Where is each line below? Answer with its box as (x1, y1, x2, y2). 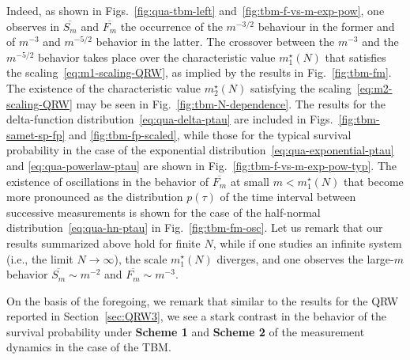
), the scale (114, 250, 167, 267)
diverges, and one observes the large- (216, 250, 394, 267)
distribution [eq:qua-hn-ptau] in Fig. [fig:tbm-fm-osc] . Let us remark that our (6, 219, 383, 236)
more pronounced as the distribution (6, 188, 183, 205)
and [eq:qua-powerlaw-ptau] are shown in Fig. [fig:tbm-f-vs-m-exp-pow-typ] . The (6, 157, 397, 173)
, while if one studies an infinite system (213, 234, 402, 251)
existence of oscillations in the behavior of (6, 172, 209, 189)
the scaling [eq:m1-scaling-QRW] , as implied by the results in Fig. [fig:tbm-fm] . (6, 64, 392, 81)
